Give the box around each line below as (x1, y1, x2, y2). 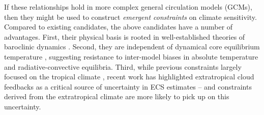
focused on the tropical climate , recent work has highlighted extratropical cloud (4, 71, 254, 82)
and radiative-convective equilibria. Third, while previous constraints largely (4, 61, 242, 72)
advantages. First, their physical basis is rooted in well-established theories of (4, 31, 245, 42)
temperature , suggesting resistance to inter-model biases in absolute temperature (4, 51, 258, 62)
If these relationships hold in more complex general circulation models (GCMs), (4, 2, 252, 12)
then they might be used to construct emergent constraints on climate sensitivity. (4, 11, 257, 22)
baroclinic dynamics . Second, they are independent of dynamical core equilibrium (4, 41, 260, 52)
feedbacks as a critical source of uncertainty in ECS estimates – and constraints (4, 81, 252, 92)
